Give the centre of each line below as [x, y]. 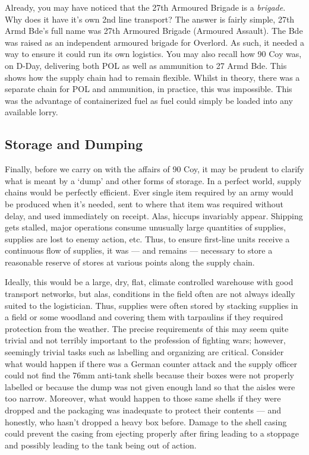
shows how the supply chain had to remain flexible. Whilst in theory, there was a [152, 77]
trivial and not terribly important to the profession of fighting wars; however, [145, 340]
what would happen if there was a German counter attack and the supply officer [151, 363]
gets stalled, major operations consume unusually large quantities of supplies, [145, 227]
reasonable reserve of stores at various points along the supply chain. [130, 262]
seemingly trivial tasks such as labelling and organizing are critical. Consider [144, 352]
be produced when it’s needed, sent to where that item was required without [144, 203]
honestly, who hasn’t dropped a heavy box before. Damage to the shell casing [146, 421]
